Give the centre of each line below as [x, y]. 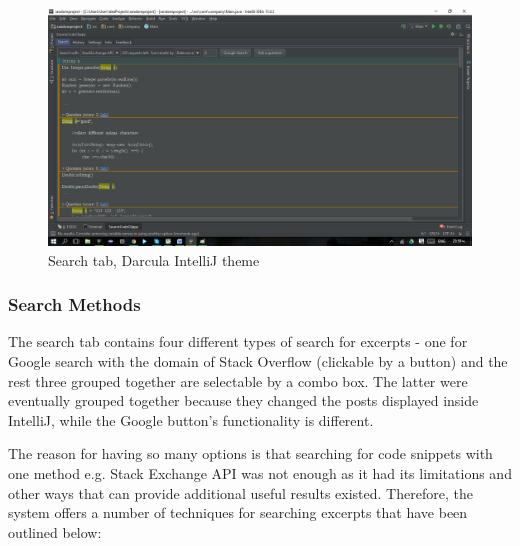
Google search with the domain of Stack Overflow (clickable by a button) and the [258, 361]
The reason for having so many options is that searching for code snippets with [250, 453]
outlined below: [55, 531]
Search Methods [74, 304]
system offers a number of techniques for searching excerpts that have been [238, 512]
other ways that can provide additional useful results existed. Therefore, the [240, 492]
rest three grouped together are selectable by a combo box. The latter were [238, 380]
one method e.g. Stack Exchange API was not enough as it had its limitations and [260, 473]
